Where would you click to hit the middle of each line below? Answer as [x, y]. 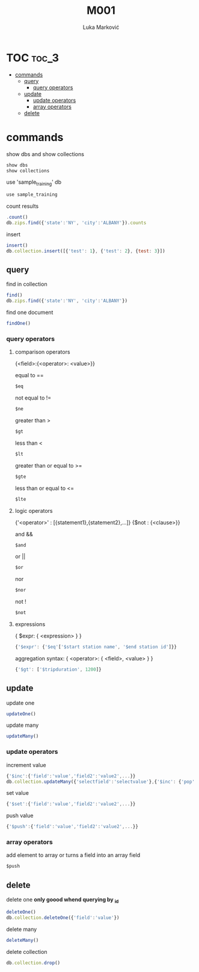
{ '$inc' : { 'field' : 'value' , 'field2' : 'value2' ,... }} [71, 776]
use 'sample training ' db [34, 183]
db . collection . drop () [33, 963]
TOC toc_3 [32, 58]
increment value [26, 765]
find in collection [27, 284]
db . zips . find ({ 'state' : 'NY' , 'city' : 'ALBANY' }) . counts [76, 223]
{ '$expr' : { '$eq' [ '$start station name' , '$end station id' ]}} [96, 647]
